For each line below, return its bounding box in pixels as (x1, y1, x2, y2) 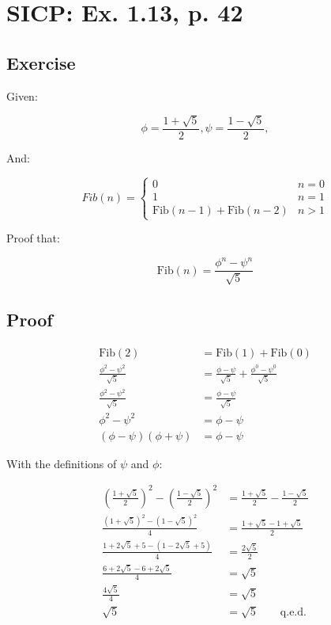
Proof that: (6, 230, 60, 246)
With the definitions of (6, 455, 117, 471)
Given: (6, 87, 38, 104)
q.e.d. (280, 606, 307, 618)
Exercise (6, 50, 76, 74)
